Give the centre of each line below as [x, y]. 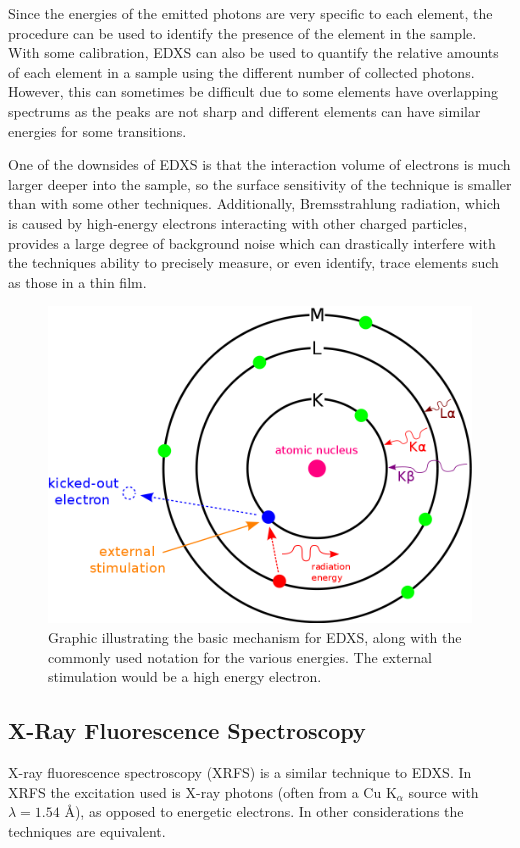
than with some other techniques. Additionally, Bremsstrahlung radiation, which [254, 203]
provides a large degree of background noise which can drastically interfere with [252, 242]
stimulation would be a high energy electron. [185, 676]
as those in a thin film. [77, 281]
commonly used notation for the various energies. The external [240, 656]
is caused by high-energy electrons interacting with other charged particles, [238, 222]
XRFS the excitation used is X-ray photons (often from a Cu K [202, 791]
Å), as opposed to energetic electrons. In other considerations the [264, 811]
